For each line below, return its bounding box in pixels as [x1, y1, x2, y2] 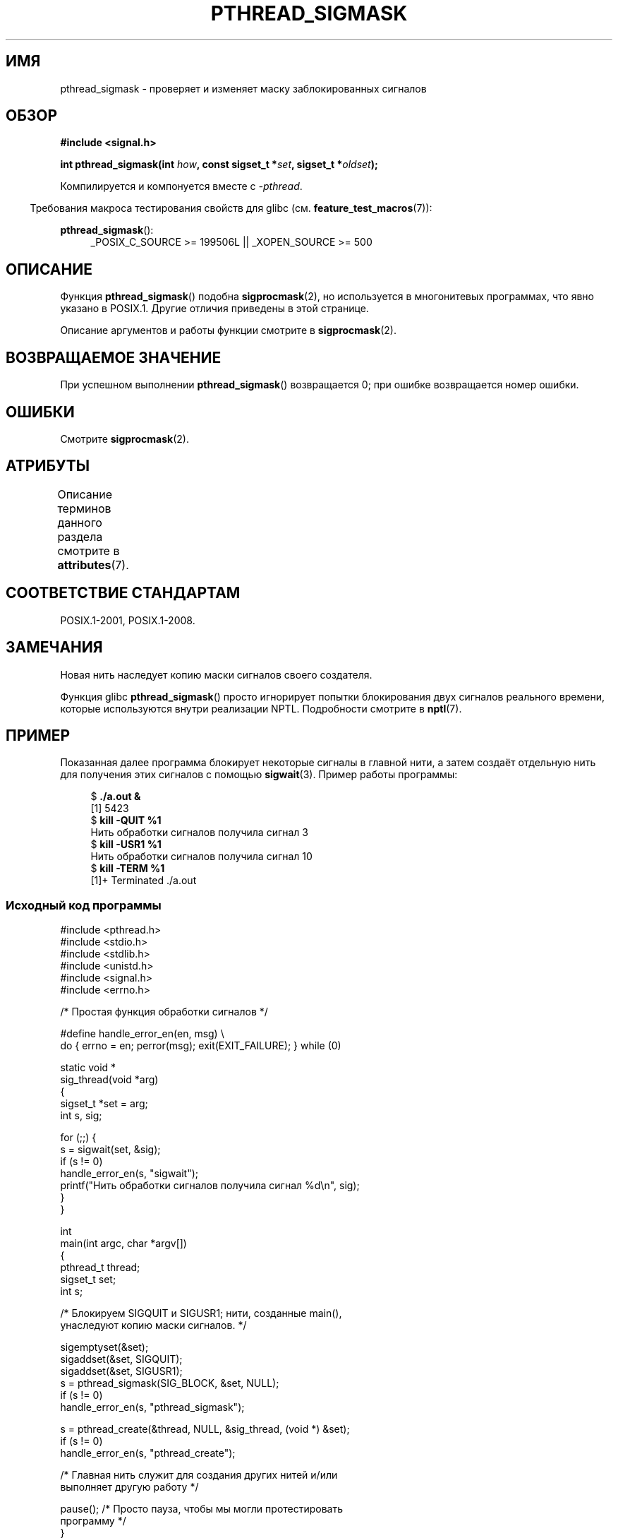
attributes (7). [57, 557, 129, 572]
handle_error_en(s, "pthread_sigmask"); [60, 1401, 245, 1414]
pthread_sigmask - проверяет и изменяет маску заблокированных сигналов [60, 82, 427, 95]
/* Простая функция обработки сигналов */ [60, 1006, 268, 1018]
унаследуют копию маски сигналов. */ [60, 1319, 247, 1332]
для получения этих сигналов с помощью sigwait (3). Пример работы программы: [60, 768, 458, 781]
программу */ [60, 1515, 126, 1527]
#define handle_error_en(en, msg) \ [60, 1027, 224, 1040]
